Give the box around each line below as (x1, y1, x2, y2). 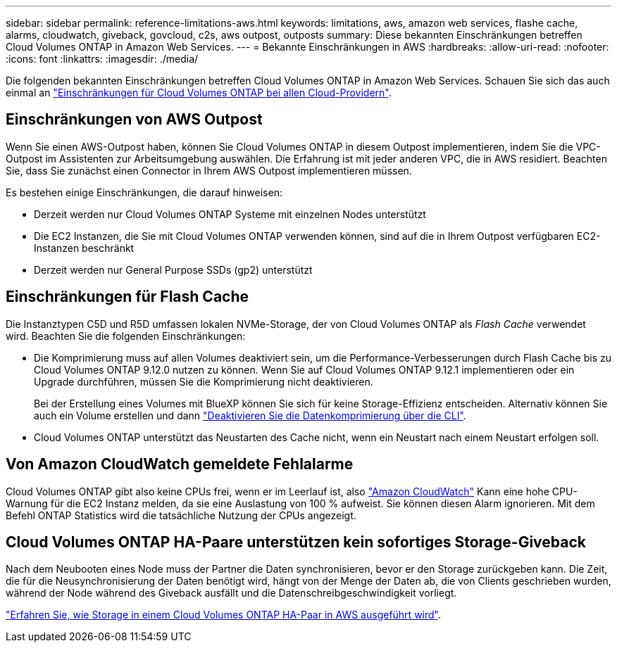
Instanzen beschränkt (34, 241, 135, 254)
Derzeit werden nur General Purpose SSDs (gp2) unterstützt (34, 263, 313, 276)
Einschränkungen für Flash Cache (6, 288, 249, 306)
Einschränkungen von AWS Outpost (6, 110, 263, 129)
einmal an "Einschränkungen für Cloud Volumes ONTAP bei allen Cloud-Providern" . (6, 87, 392, 99)
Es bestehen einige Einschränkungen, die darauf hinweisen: (6, 186, 282, 198)
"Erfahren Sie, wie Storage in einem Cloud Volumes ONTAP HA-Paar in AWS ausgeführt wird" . (6, 609, 442, 621)
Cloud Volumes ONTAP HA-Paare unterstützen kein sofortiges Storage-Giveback (6, 533, 586, 551)
